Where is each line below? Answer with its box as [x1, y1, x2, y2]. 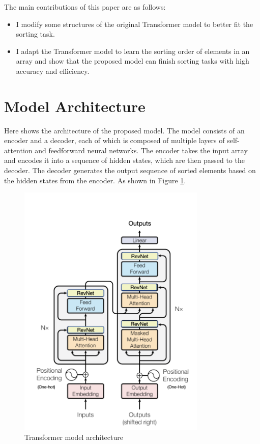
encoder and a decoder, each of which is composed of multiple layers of [4, 135, 225, 146]
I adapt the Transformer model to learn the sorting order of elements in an [16, 45, 250, 56]
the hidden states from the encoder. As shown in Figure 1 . [4, 175, 186, 185]
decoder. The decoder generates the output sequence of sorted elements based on [4, 165, 256, 176]
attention [4, 145, 33, 155]
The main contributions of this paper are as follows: [4, 2, 166, 12]
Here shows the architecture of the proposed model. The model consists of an [4, 125, 245, 135]
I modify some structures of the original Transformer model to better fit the [16, 18, 253, 29]
